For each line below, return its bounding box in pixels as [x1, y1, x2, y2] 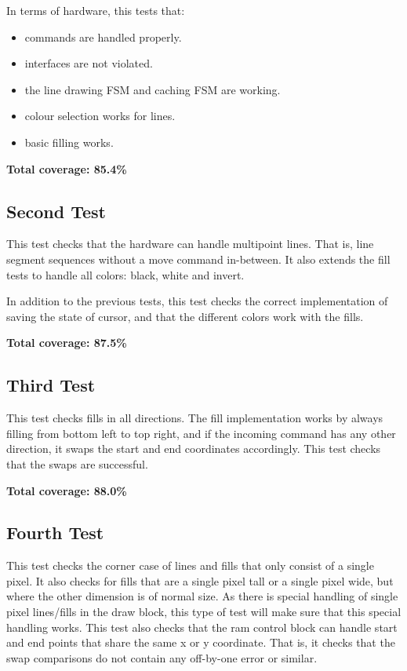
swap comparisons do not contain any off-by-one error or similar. [6, 649, 318, 666]
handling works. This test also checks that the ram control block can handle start [6, 618, 398, 635]
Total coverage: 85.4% [6, 160, 127, 177]
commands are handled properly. [24, 28, 182, 45]
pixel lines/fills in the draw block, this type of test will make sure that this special [6, 604, 402, 620]
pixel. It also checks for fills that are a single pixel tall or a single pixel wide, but [6, 572, 394, 589]
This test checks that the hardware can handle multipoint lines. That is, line [6, 235, 374, 252]
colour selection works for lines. [24, 108, 176, 124]
